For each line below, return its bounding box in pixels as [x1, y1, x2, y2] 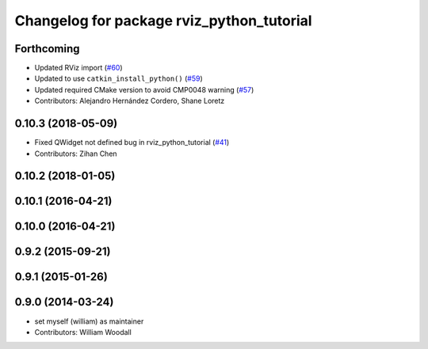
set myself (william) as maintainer [34, 317, 144, 326]
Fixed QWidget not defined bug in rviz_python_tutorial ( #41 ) [34, 138, 230, 147]
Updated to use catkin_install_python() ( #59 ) [34, 74, 203, 83]
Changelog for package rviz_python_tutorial [14, 12, 312, 29]
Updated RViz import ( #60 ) [34, 63, 123, 73]
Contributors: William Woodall [34, 327, 132, 336]
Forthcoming [14, 42, 80, 55]
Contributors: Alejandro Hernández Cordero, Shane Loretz [34, 96, 225, 106]
